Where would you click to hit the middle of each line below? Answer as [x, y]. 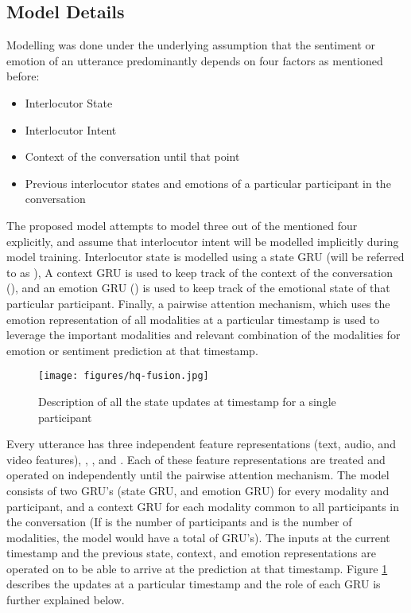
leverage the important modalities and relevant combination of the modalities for [204, 335]
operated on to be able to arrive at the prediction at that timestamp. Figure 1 [197, 568]
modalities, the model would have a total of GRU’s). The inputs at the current [198, 537]
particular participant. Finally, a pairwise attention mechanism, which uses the [198, 303]
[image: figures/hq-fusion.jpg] [124, 376]
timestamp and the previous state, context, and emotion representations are [191, 553]
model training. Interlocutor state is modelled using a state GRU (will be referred [205, 257]
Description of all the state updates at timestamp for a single [187, 401]
